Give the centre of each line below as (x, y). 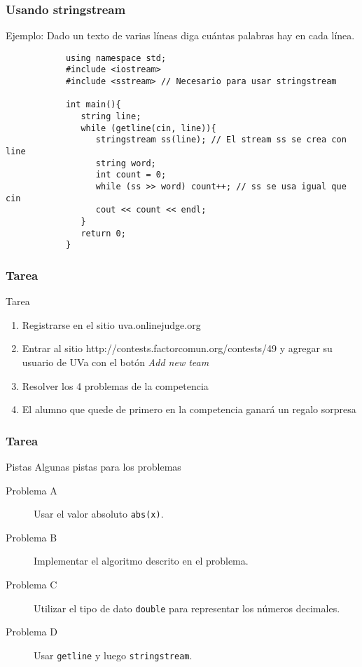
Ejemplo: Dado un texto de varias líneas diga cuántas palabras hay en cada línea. (180, 35)
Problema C (32, 584)
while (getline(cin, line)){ (148, 128)
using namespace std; (116, 58)
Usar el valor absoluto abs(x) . (99, 514)
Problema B (32, 537)
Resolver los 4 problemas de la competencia (115, 385)
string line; (111, 117)
